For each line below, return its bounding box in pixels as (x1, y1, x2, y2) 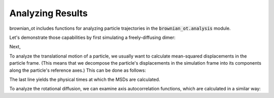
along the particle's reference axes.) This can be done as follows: (9, 67, 147, 73)
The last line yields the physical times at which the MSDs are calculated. (9, 76, 160, 82)
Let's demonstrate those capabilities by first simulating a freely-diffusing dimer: (9, 34, 176, 40)
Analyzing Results (9, 8, 88, 19)
